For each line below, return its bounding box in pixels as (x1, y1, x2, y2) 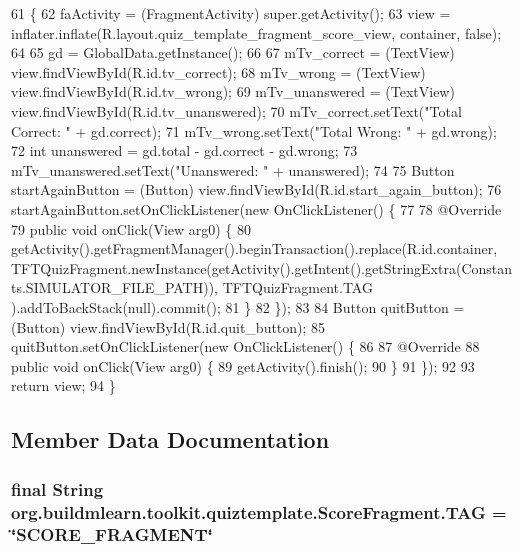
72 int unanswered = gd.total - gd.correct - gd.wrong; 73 (11, 140, 358, 161)
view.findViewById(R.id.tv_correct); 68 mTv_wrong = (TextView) (11, 61, 426, 82)
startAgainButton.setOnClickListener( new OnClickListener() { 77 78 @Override (11, 198, 502, 219)
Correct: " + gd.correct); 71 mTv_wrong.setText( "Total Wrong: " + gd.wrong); (11, 120, 497, 141)
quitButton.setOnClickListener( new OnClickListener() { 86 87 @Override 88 (11, 336, 480, 357)
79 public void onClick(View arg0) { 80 (11, 218, 252, 239)
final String (11, 476, 104, 501)
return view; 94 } (11, 375, 116, 396)
